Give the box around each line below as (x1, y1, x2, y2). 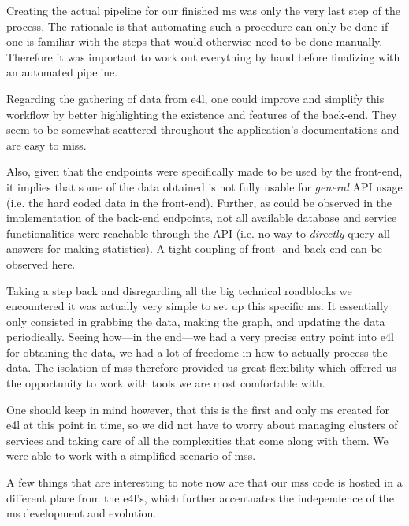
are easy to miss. (6, 136, 87, 153)
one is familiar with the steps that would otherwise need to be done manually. (6, 33, 383, 50)
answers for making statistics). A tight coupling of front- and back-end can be (6, 240, 382, 257)
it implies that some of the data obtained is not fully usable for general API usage (6, 178, 403, 194)
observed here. (6, 255, 76, 272)
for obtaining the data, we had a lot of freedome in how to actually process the (6, 343, 388, 360)
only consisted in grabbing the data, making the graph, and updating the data (6, 313, 385, 329)
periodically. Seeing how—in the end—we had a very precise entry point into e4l (6, 328, 394, 345)
